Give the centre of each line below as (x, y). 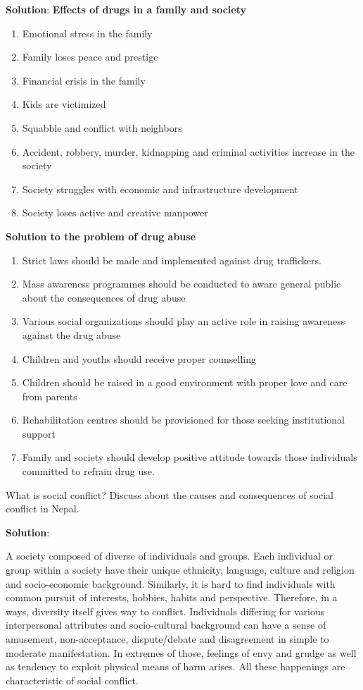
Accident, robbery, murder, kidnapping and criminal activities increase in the (188, 151)
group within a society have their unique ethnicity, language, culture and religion (180, 570)
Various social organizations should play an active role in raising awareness (184, 321)
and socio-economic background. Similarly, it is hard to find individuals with (171, 583)
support (39, 433)
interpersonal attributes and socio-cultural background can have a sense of (166, 625)
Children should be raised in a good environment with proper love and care (185, 382)
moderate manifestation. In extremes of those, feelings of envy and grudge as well (181, 652)
